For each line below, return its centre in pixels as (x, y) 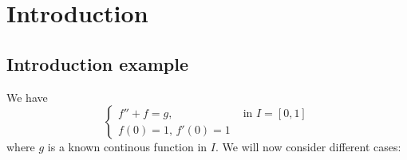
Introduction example (98, 63)
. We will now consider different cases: (308, 147)
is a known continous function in (127, 147)
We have (27, 97)
